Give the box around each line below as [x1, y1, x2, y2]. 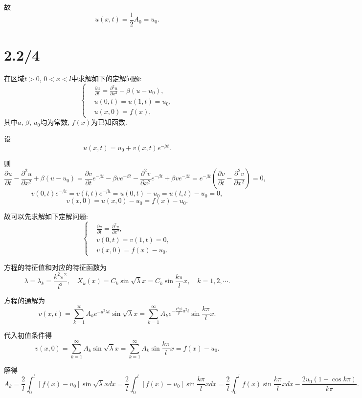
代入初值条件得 [4, 330, 52, 340]
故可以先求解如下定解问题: [4, 211, 88, 221]
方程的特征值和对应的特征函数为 [4, 262, 107, 272]
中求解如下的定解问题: [71, 73, 142, 83]
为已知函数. [91, 117, 127, 127]
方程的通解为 [4, 295, 45, 306]
